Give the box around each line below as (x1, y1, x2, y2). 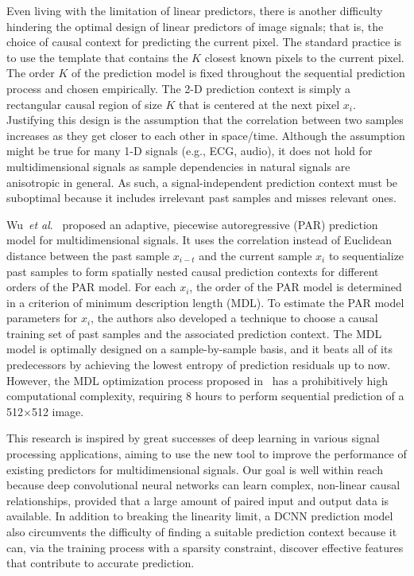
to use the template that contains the (6, 49, 188, 65)
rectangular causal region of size (6, 95, 162, 112)
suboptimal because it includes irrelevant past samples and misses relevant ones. (6, 189, 397, 206)
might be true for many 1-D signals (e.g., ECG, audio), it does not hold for (6, 142, 373, 159)
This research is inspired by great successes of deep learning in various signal (6, 430, 380, 446)
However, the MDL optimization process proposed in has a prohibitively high (6, 372, 388, 388)
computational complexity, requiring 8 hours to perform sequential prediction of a (6, 387, 404, 404)
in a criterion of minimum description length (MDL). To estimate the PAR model (6, 294, 404, 310)
